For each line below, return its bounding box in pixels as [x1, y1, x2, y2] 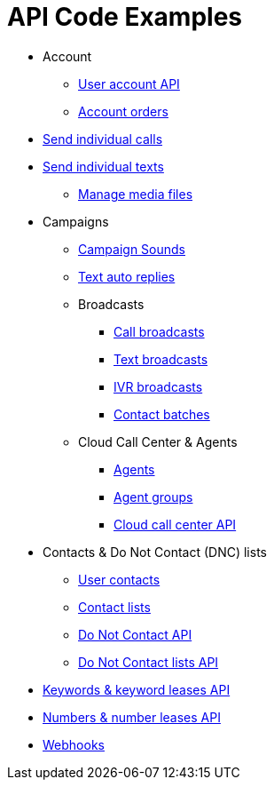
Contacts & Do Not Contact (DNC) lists [43, 544, 267, 560]
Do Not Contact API [78, 626, 192, 642]
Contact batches [114, 406, 210, 422]
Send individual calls [43, 131, 163, 147]
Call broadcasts [114, 323, 205, 339]
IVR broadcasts [114, 378, 203, 394]
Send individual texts [43, 158, 164, 174]
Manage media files [78, 186, 193, 202]
